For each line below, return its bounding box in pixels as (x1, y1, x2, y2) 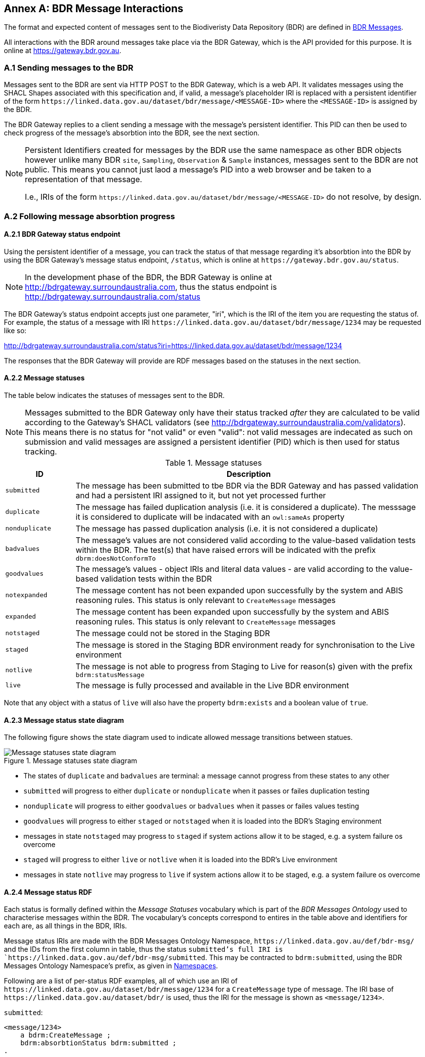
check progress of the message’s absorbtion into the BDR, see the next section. (4, 129, 260, 137)
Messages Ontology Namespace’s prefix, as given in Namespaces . (4, 962, 218, 970)
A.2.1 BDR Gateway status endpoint (4, 230, 120, 239)
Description (226, 469, 271, 479)
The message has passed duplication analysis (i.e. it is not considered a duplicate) (76, 523, 378, 533)
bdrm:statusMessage (76, 671, 145, 679)
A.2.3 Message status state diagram (4, 716, 124, 724)
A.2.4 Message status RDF (4, 887, 92, 896)
